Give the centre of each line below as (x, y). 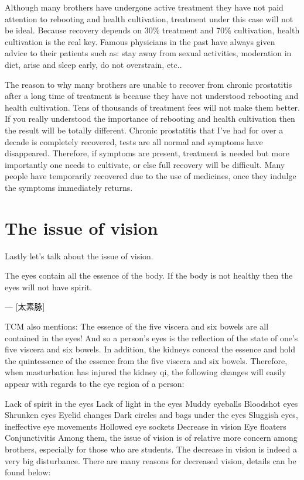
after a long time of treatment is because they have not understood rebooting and (152, 96)
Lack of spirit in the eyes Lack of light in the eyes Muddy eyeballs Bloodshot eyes (151, 403)
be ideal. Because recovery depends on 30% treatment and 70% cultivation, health (152, 30)
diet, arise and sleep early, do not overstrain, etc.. (93, 64)
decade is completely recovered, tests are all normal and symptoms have (134, 141)
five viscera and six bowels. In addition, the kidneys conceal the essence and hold (150, 349)
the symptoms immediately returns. (69, 187)
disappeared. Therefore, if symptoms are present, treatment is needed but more (147, 153)
